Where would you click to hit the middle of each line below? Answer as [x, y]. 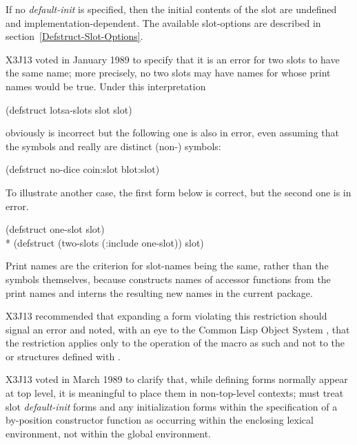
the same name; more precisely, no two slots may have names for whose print [168, 73]
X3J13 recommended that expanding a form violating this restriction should [166, 316]
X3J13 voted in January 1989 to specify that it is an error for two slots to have [173, 59]
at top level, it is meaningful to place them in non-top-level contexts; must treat [175, 393]
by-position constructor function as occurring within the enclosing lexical [160, 420]
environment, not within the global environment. [109, 433]
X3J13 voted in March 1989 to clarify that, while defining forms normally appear [177, 379]
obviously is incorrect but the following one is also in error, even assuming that [173, 133]
